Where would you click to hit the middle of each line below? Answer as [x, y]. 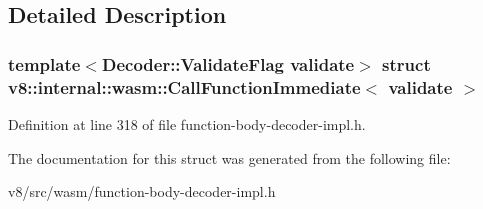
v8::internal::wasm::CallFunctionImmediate [184, 86]
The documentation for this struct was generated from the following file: [229, 157]
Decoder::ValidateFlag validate [228, 63]
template [44, 63]
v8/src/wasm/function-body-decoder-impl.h [142, 191]
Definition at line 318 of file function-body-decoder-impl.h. [187, 123]
